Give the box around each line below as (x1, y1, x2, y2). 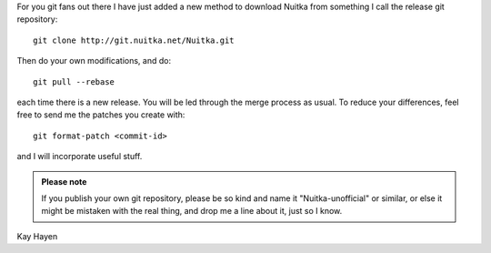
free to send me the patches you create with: (16, 109, 185, 120)
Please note (41, 176, 87, 187)
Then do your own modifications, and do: (16, 56, 172, 66)
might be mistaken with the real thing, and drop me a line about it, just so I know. (41, 206, 343, 217)
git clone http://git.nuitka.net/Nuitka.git (33, 35, 235, 46)
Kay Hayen (16, 230, 58, 241)
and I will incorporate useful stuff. (16, 151, 143, 162)
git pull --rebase (33, 76, 115, 86)
